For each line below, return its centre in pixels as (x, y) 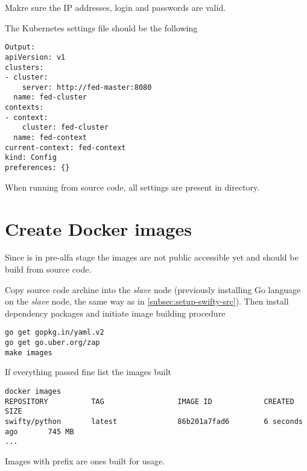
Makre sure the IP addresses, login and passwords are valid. (116, 7)
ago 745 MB (40, 431)
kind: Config (31, 158)
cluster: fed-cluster (65, 128)
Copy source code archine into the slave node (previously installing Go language (153, 289)
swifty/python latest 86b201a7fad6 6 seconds (154, 421)
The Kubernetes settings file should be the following (101, 27)
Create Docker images (98, 228)
